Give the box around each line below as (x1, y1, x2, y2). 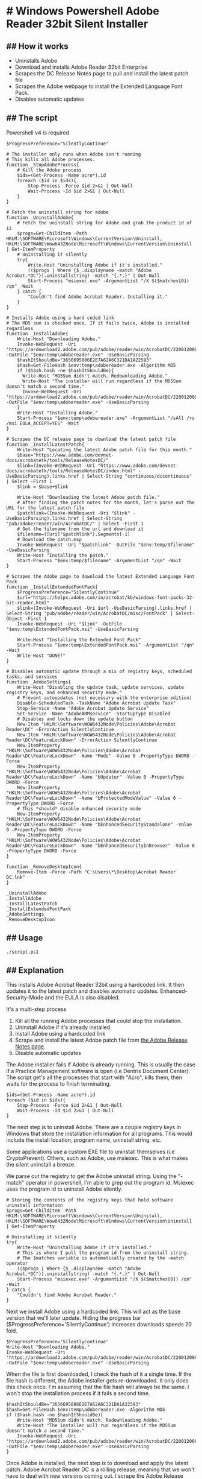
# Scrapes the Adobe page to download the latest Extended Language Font (6, 573, 195, 580)
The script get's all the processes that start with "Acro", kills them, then (6, 1074, 182, 1081)
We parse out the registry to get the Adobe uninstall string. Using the (6, 1173, 177, 1180)
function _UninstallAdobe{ (6, 214, 74, 221)
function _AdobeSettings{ (6, 679, 71, 685)
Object (6, 615, 23, 622)
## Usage (6, 933, 43, 943)
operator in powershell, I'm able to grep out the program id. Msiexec (25, 1179, 194, 1186)
